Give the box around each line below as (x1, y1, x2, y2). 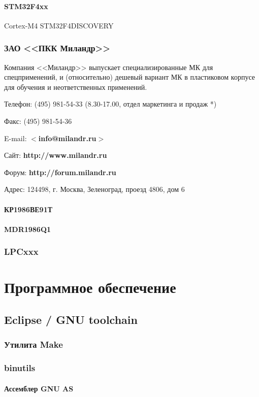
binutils (4, 361, 36, 374)
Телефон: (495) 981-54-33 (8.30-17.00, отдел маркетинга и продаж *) (4, 98, 217, 109)
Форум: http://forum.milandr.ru (4, 167, 116, 177)
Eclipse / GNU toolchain (4, 311, 138, 327)
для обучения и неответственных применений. (4, 81, 147, 92)
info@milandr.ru (38, 133, 96, 143)
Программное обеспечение (4, 277, 176, 297)
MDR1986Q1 (4, 223, 51, 234)
